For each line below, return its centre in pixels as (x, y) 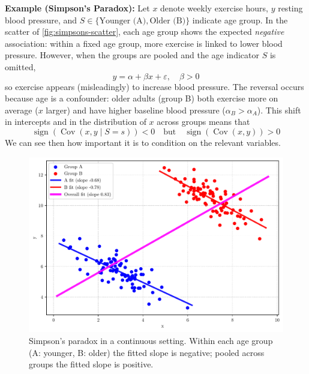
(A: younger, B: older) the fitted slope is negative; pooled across (147, 352)
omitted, (20, 66)
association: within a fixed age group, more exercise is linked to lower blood (144, 43)
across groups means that (203, 122)
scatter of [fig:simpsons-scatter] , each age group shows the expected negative (145, 32)
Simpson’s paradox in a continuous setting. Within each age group (151, 341)
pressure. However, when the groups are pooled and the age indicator (132, 55)
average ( (22, 110)
